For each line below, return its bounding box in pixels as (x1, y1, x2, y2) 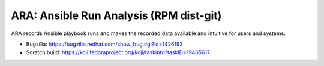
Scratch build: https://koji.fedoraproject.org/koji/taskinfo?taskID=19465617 (26, 49, 210, 56)
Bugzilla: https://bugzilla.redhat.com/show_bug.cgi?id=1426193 (26, 40, 183, 48)
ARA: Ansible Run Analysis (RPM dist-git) (11, 9, 222, 22)
